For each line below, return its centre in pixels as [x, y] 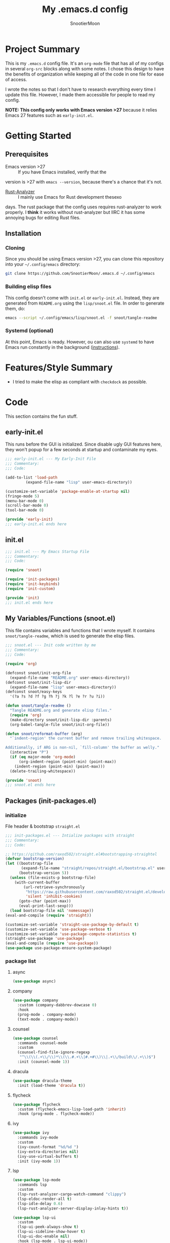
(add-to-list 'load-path [31, 478]
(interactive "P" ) [29, 752]
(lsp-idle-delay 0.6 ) [40, 1203]
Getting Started [38, 136]
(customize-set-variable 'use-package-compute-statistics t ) [71, 934]
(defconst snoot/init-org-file [38, 673]
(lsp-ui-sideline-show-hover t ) [51, 1232]
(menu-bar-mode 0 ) [25, 501]
